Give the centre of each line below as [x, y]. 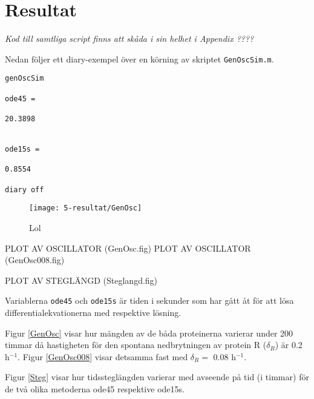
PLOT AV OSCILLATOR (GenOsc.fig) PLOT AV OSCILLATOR [128, 248]
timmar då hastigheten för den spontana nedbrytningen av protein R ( [136, 345]
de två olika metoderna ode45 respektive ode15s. [95, 388]
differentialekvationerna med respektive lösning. [93, 312]
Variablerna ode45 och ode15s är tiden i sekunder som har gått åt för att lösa [149, 300]
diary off [25, 189]
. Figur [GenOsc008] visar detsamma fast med [103, 356]
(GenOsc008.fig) [35, 260]
